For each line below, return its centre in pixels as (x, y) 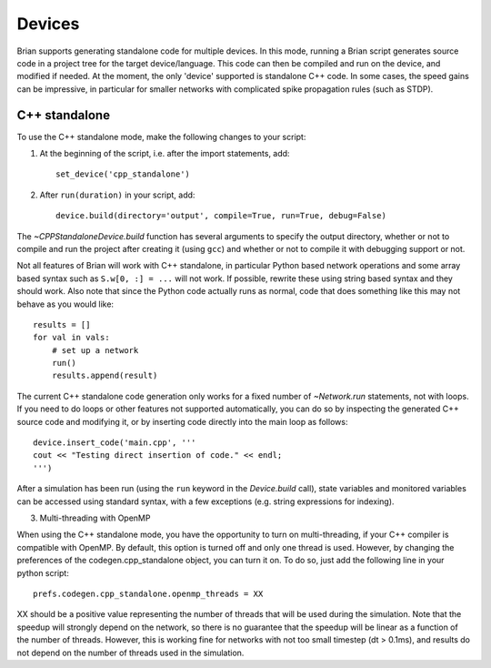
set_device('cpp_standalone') (123, 174)
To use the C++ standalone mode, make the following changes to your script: (161, 137)
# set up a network (95, 350)
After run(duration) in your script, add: (117, 195)
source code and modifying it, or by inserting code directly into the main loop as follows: (182, 421)
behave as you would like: (65, 304)
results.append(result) (105, 376)
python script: (43, 572)
